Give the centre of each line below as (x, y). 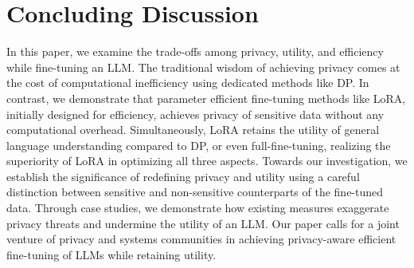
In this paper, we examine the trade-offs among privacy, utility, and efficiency (195, 51)
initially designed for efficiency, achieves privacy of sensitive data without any (195, 114)
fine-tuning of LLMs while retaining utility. (111, 254)
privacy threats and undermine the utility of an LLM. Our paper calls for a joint (203, 223)
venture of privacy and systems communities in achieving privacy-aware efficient (201, 239)
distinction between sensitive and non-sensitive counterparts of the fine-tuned (195, 192)
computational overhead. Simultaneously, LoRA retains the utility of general (193, 130)
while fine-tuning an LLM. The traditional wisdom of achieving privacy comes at (203, 67)
